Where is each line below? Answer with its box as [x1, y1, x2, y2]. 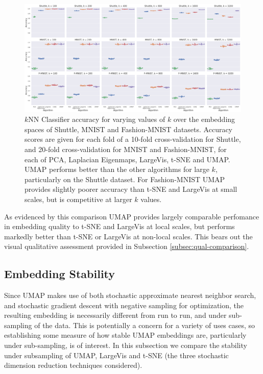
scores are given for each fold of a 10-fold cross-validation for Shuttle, [25, 134, 241, 144]
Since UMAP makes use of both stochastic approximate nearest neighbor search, [4, 290, 256, 301]
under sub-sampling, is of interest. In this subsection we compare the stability [4, 340, 247, 351]
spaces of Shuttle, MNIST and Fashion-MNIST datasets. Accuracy [25, 123, 233, 134]
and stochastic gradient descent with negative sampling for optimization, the [4, 300, 244, 310]
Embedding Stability [4, 266, 115, 282]
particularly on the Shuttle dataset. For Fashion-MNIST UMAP [25, 173, 225, 184]
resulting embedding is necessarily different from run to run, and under [4, 310, 227, 320]
